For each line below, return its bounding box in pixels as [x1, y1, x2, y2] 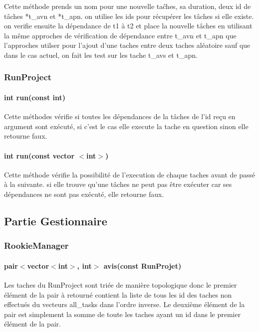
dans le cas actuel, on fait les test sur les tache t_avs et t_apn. [4, 49, 198, 60]
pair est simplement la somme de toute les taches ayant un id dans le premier [4, 309, 241, 319]
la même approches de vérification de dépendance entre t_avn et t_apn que [4, 30, 237, 40]
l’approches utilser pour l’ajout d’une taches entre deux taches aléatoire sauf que [4, 40, 251, 50]
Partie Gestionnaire [4, 213, 107, 228]
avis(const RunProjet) [103, 260, 182, 271]
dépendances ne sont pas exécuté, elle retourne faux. [4, 188, 164, 199]
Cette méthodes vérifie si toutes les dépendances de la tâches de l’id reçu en [4, 111, 236, 122]
